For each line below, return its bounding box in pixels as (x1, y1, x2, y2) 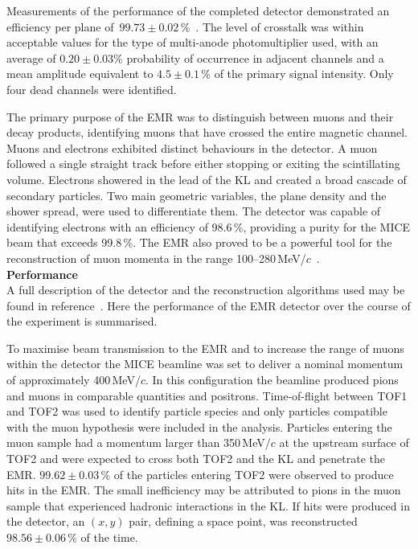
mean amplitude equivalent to (6, 65, 154, 82)
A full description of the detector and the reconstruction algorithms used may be (6, 281, 405, 298)
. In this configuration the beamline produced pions (145, 371, 399, 388)
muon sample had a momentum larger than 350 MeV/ (6, 434, 271, 451)
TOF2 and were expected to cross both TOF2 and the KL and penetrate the (6, 450, 386, 467)
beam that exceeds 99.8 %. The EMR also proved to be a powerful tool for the (6, 234, 392, 251)
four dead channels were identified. (6, 80, 177, 97)
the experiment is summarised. (6, 313, 158, 330)
